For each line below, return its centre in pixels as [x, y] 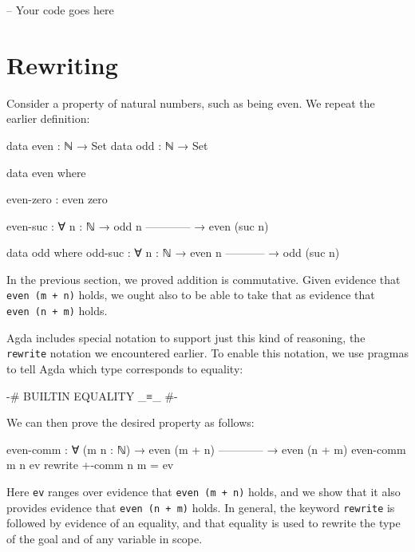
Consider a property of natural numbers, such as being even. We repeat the [191, 103]
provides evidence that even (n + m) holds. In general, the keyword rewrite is [201, 507]
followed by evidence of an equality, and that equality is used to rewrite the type [204, 523]
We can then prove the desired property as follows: [130, 422]
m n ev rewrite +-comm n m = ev [90, 465]
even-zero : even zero [57, 199]
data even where [46, 172]
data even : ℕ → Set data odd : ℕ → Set [107, 145]
